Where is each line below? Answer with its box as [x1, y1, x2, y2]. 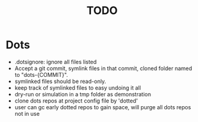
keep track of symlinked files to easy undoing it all [14, 84, 141, 91]
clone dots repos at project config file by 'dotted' [14, 97, 138, 104]
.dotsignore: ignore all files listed [14, 58, 97, 65]
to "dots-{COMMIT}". [14, 71, 68, 78]
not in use [14, 110, 40, 117]
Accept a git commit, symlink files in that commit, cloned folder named [14, 65, 193, 72]
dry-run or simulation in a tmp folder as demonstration [14, 90, 151, 98]
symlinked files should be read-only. [14, 77, 106, 85]
